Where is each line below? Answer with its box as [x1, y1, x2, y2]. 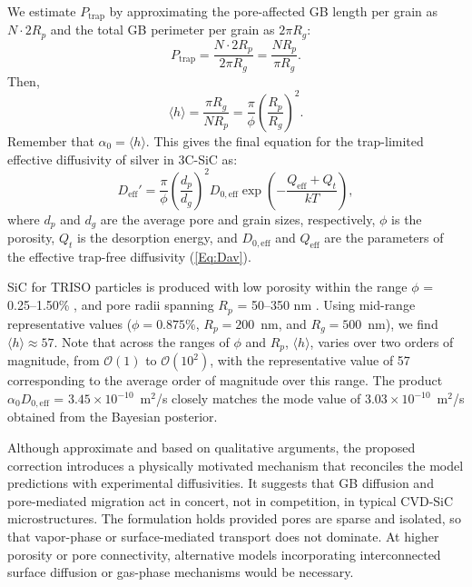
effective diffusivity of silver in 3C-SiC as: [7, 149, 238, 168]
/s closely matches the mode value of [155, 389, 361, 408]
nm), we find [368, 313, 438, 333]
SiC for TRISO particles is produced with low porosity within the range [7, 277, 408, 296]
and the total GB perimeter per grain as [50, 20, 275, 39]
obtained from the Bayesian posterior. [7, 407, 218, 426]
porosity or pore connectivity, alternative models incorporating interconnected [7, 544, 441, 563]
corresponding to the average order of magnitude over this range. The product [7, 371, 443, 390]
